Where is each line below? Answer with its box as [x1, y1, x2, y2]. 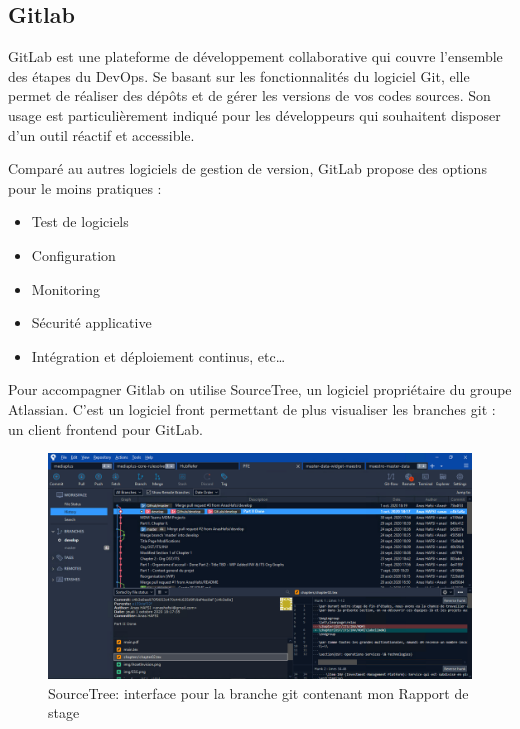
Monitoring [31, 278, 100, 299]
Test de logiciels [31, 211, 129, 232]
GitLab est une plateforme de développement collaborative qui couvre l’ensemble [8, 46, 503, 67]
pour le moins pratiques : [8, 177, 162, 198]
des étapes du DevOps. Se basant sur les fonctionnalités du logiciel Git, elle [8, 65, 470, 86]
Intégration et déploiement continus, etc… [31, 345, 286, 366]
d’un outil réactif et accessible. [8, 124, 195, 145]
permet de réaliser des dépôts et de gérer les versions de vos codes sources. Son [8, 85, 491, 106]
